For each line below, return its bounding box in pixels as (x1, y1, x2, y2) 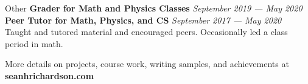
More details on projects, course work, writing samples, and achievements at (5, 57, 289, 70)
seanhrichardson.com (5, 69, 94, 82)
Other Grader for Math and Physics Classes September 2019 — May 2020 (5, 2, 303, 14)
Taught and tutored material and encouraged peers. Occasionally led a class (5, 25, 288, 38)
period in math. (5, 37, 63, 50)
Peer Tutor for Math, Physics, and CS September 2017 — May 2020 (5, 13, 282, 26)
